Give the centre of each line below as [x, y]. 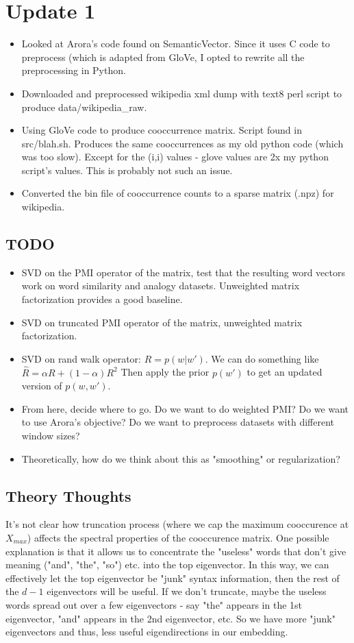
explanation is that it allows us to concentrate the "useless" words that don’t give [176, 551]
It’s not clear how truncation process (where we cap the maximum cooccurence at [177, 524]
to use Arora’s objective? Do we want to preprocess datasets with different [178, 422]
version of [42, 386]
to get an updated [285, 372]
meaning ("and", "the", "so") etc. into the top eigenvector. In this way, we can [167, 565]
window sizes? [51, 436]
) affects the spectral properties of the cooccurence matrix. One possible [178, 537]
